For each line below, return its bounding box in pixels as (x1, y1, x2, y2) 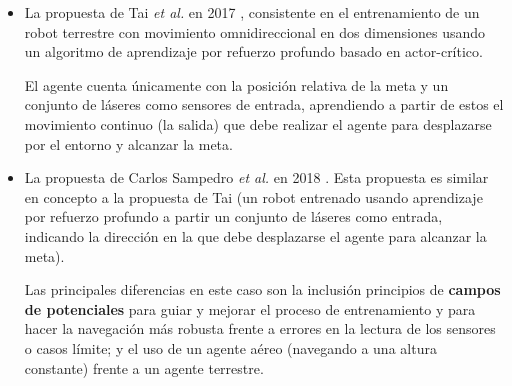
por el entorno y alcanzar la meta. (24, 133, 233, 154)
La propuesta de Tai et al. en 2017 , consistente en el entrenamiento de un (24, 2, 480, 22)
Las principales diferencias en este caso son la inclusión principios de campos (24, 279, 501, 300)
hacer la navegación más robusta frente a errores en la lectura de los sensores (24, 318, 496, 339)
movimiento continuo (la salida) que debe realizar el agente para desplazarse (24, 113, 492, 134)
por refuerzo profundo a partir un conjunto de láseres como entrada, (24, 206, 443, 227)
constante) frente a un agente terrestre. (24, 357, 264, 378)
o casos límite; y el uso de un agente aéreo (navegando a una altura (24, 337, 437, 358)
